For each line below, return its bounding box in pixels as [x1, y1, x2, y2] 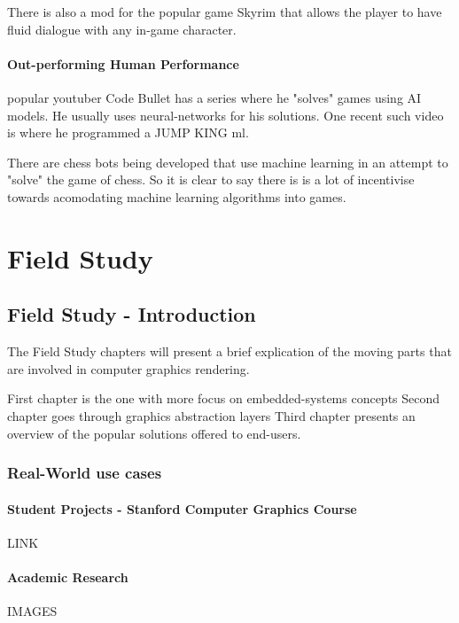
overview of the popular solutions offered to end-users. [7, 424, 301, 442]
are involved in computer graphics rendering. [7, 359, 250, 378]
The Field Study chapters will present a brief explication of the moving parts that [7, 342, 452, 361]
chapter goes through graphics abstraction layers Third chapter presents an [7, 406, 416, 424]
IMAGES [7, 602, 58, 620]
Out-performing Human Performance [7, 54, 239, 73]
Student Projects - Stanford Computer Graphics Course [7, 499, 357, 518]
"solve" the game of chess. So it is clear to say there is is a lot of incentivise [7, 170, 415, 189]
